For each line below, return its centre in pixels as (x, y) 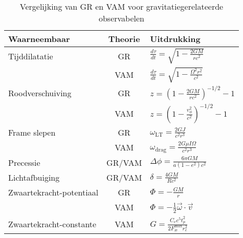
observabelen (121, 18)
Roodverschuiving (40, 93)
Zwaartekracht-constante (52, 224)
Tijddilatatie (31, 56)
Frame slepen (32, 133)
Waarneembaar (39, 39)
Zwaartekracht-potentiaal (53, 192)
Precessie (24, 162)
